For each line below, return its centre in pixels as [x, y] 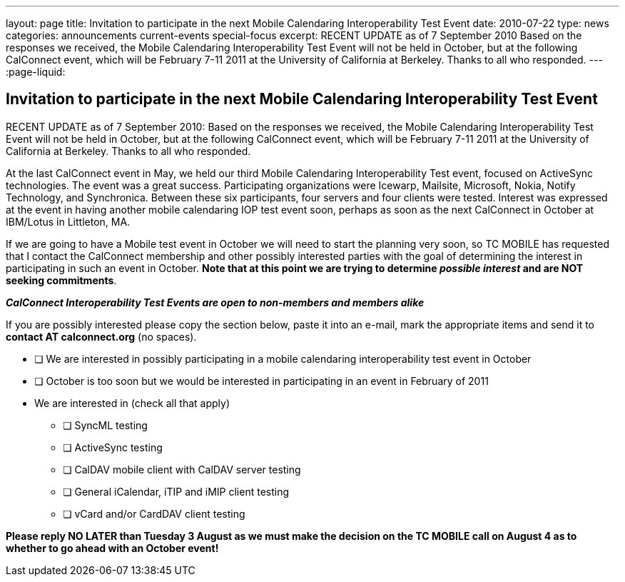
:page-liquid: [36, 72]
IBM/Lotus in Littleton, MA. [68, 221]
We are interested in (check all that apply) [132, 403]
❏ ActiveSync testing [113, 447]
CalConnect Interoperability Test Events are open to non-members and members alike [215, 302]
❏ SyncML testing [105, 425]
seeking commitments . [61, 280]
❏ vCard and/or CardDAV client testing [154, 513]
